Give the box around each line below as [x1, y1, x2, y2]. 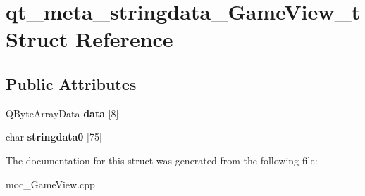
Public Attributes [6, 72, 137, 94]
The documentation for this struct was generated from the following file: [6, 152, 318, 167]
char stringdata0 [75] [6, 129, 102, 144]
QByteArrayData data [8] [6, 105, 119, 120]
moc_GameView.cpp [6, 176, 95, 191]
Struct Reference [6, 25, 173, 53]
